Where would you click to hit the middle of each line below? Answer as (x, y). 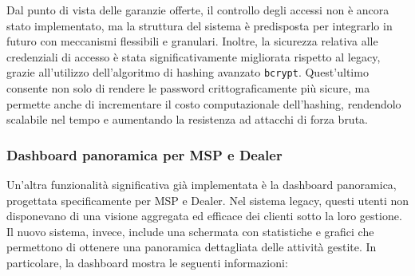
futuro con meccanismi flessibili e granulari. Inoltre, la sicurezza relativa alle (192, 41)
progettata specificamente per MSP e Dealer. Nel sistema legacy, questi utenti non (207, 200)
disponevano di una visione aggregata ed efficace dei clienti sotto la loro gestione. (204, 216)
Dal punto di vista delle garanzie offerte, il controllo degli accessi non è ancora (198, 10)
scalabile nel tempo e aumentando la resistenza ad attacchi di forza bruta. (187, 119)
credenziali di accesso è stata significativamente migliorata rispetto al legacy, (194, 56)
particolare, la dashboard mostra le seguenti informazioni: (147, 262)
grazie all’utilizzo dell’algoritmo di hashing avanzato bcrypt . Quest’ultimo (188, 72)
